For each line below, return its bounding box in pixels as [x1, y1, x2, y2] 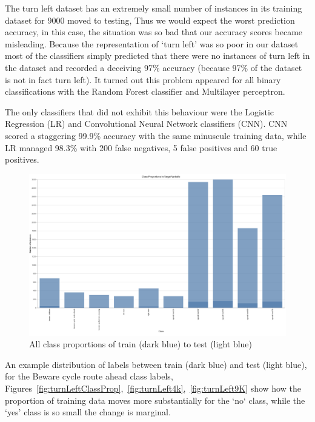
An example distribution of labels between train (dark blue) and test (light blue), [5, 358, 307, 370]
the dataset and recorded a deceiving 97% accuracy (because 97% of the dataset [5, 61, 302, 73]
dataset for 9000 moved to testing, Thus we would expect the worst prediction [5, 13, 295, 26]
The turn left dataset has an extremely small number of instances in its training [5, 2, 302, 14]
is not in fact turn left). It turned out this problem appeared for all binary [5, 73, 281, 86]
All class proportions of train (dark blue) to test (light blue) [29, 338, 253, 350]
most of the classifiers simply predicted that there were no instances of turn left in [5, 49, 310, 62]
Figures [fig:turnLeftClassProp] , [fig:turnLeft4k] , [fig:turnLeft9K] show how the [5, 381, 301, 394]
